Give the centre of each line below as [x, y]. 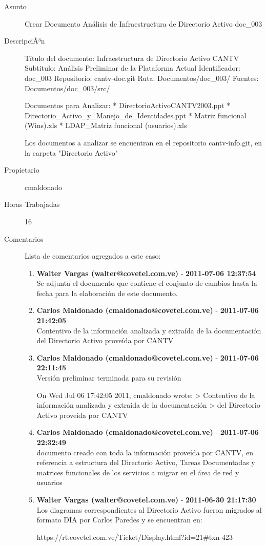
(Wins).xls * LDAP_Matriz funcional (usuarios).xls [106, 125]
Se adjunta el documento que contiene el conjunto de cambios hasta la [147, 283]
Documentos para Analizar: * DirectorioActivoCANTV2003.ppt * [128, 105]
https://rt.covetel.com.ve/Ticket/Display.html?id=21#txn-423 [135, 537]
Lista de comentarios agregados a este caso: [93, 256]
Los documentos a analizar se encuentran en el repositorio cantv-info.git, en [144, 142]
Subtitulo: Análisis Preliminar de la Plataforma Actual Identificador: [132, 68]
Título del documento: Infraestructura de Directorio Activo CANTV [132, 58]
